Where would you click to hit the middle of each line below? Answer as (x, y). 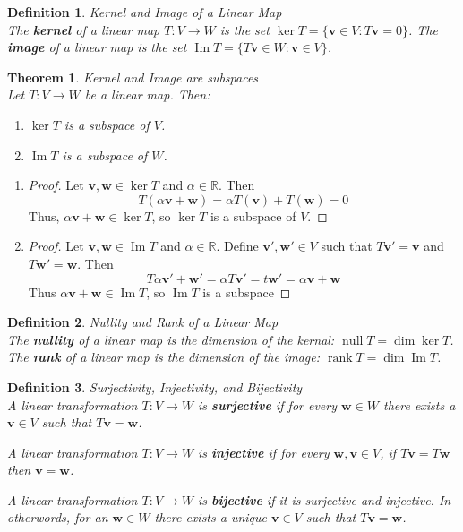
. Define (237, 246)
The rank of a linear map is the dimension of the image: (163, 357)
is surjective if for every (268, 404)
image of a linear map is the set (97, 47)
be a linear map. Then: (147, 94)
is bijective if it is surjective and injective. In (325, 499)
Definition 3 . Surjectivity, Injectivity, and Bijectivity (155, 386)
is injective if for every (264, 452)
